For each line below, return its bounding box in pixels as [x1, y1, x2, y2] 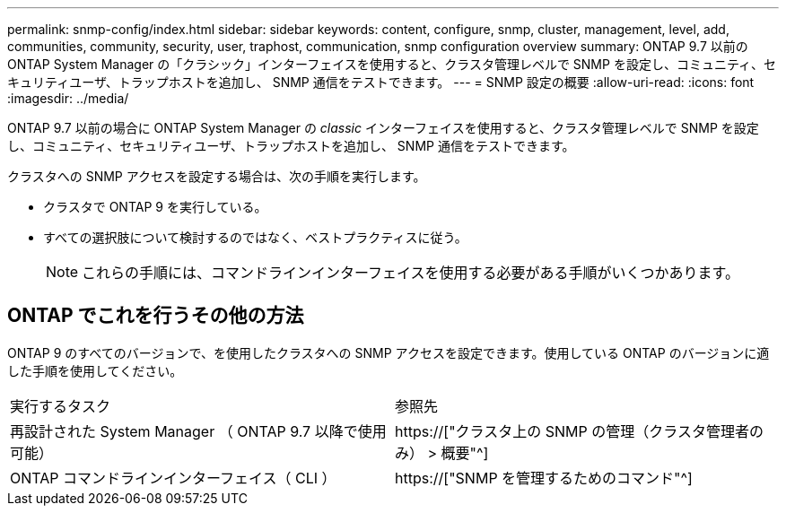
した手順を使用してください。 [7, 362, 183, 378]
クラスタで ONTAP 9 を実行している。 [43, 199, 267, 214]
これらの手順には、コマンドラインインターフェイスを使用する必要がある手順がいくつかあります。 [82, 264, 740, 282]
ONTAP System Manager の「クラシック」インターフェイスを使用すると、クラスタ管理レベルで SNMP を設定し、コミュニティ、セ [7, 57, 777, 72]
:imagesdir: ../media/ [7, 91, 129, 106]
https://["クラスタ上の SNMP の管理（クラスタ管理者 [395, 422, 749, 440]
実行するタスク [10, 396, 111, 415]
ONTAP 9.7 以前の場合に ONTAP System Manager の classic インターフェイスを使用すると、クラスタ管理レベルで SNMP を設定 [7, 120, 759, 135]
